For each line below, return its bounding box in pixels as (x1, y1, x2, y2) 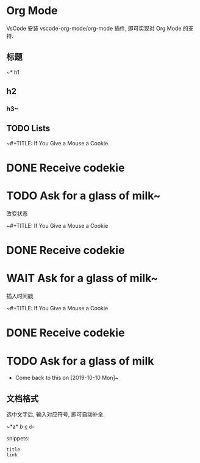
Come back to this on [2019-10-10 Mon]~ (15, 374, 119, 382)
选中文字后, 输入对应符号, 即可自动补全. (6, 410, 105, 418)
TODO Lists (6, 123, 51, 134)
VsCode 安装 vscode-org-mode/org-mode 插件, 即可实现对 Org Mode (6, 24, 182, 32)
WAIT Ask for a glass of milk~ (6, 271, 159, 285)
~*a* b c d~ (6, 423, 35, 431)
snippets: (6, 435, 30, 442)
